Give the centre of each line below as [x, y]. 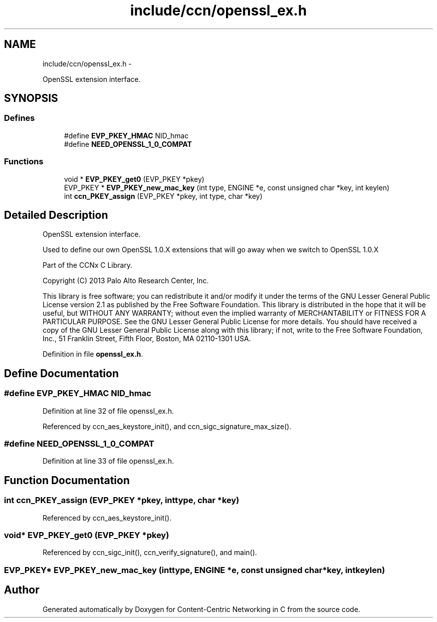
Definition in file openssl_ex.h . [93, 354]
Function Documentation [67, 480]
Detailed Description [56, 215]
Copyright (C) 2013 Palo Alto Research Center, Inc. [126, 281]
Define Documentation [61, 373]
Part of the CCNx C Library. [88, 265]
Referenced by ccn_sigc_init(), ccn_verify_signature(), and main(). [150, 553]
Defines [19, 118]
